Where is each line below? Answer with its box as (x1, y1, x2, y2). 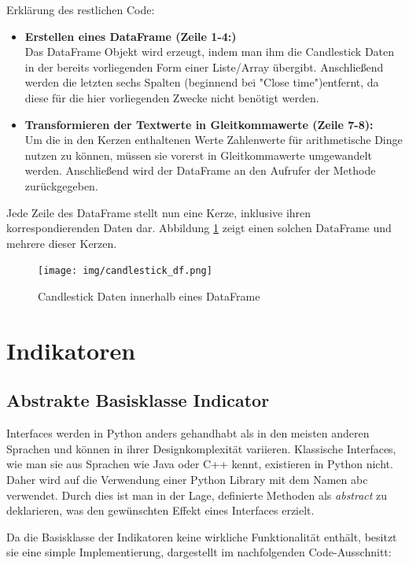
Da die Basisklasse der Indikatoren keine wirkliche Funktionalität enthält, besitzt (6, 528, 397, 545)
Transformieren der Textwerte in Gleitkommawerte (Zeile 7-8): (24, 116, 374, 132)
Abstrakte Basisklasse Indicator (6, 388, 270, 412)
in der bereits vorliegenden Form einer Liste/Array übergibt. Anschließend (24, 58, 384, 75)
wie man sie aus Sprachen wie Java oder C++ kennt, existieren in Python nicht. (6, 456, 393, 472)
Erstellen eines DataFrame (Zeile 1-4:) (24, 28, 237, 44)
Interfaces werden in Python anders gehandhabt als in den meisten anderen (6, 425, 370, 441)
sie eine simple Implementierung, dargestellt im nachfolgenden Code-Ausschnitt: (6, 544, 392, 560)
